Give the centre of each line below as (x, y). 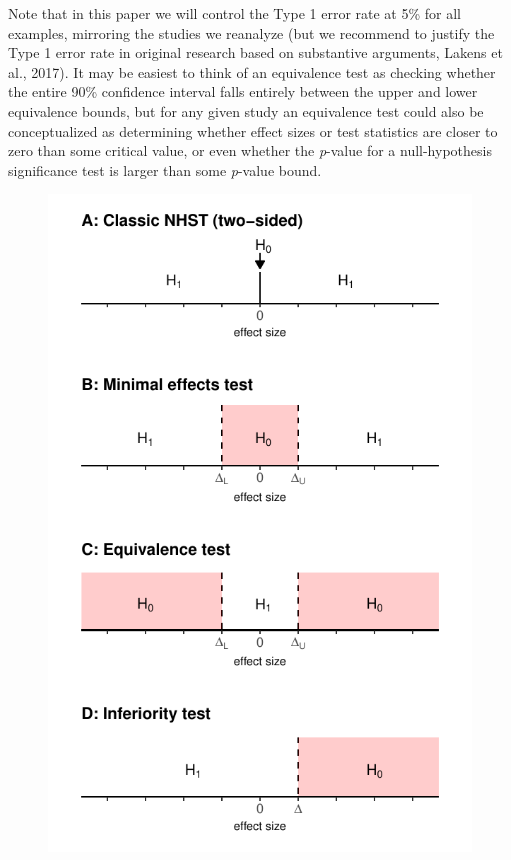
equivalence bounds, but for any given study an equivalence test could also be (246, 110)
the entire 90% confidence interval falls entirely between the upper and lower (243, 91)
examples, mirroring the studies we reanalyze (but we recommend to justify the (251, 32)
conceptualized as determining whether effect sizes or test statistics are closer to (253, 130)
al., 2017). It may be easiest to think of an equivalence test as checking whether (252, 71)
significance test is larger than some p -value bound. (165, 169)
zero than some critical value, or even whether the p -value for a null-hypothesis (250, 150)
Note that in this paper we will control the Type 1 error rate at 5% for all (234, 13)
